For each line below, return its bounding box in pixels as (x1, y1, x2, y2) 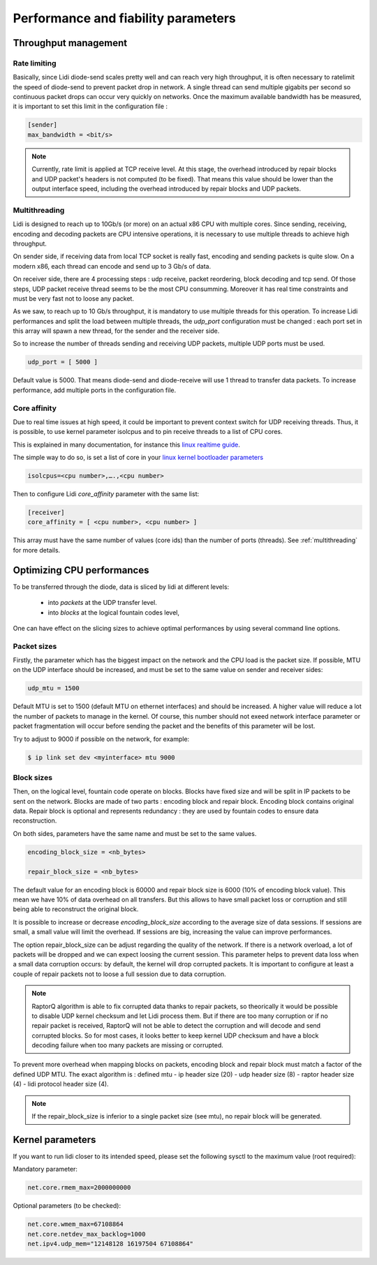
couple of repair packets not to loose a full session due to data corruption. (13, 970, 226, 978)
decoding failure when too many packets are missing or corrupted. (31, 1041, 223, 1049)
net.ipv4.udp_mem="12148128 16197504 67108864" (27, 1240, 193, 1248)
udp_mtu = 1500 (27, 684, 80, 692)
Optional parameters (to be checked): (13, 1202, 121, 1210)
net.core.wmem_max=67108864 (27, 1220, 124, 1228)
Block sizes (13, 772, 52, 782)
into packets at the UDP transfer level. (47, 599, 157, 607)
